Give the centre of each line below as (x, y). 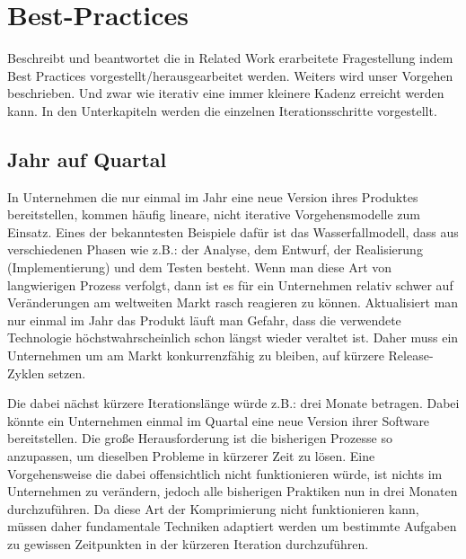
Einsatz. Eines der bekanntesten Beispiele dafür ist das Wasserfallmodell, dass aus (233, 231)
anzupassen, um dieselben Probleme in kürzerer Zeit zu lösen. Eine (191, 456)
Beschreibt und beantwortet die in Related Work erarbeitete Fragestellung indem (230, 58)
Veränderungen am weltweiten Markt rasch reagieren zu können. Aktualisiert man (233, 302)
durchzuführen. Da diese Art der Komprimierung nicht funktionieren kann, (213, 508)
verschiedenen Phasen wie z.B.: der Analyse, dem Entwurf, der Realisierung (215, 249)
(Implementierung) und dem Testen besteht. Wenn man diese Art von (200, 267)
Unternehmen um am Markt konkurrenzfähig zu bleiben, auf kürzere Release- (220, 355)
